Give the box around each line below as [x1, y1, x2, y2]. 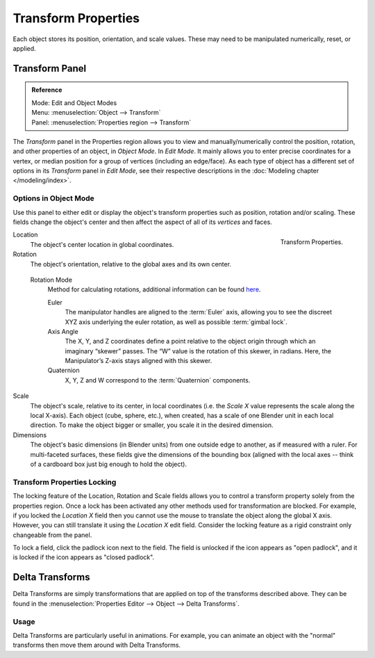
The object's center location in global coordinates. [30, 240, 174, 248]
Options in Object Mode [12, 193, 95, 203]
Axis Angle [47, 327, 79, 335]
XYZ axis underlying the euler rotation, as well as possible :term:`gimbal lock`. [65, 317, 287, 326]
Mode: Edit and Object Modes [31, 98, 117, 107]
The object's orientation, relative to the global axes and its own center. [30, 259, 232, 268]
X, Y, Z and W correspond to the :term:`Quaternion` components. [65, 376, 251, 384]
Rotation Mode [30, 275, 73, 284]
